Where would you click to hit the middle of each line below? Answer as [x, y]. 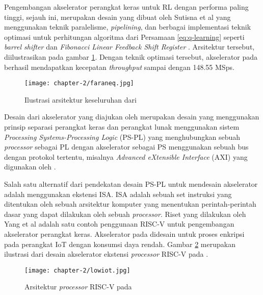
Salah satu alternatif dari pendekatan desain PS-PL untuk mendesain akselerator [131, 183]
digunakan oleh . [30, 167]
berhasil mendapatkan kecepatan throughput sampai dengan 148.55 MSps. [119, 67]
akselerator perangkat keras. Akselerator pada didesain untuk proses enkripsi [124, 233]
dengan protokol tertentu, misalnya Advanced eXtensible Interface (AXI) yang [126, 156]
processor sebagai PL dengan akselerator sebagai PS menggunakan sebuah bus [126, 147]
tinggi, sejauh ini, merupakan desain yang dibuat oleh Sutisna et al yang [117, 17]
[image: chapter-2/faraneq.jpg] [79, 83]
